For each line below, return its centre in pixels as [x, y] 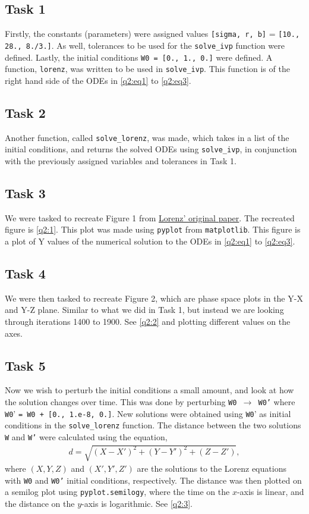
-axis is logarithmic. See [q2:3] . [137, 504]
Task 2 [25, 112]
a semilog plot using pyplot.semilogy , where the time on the [117, 492]
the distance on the [40, 504]
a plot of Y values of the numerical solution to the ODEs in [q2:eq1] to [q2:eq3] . [150, 241]
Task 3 [25, 192]
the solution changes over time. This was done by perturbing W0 [121, 401]
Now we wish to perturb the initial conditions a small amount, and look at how [149, 390]
